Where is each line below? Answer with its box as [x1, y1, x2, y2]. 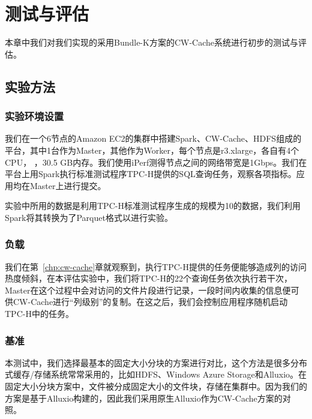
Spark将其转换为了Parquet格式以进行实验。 [5, 211, 173, 223]
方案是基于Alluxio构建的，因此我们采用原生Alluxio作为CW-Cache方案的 [5, 391, 283, 404]
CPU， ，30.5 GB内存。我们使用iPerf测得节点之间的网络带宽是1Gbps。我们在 [5, 155, 307, 168]
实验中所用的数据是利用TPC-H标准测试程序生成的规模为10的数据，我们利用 [5, 199, 301, 212]
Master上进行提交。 [29, 179, 106, 191]
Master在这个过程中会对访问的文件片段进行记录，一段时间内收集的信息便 [5, 283, 291, 296]
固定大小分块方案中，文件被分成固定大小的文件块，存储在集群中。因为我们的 [5, 380, 307, 393]
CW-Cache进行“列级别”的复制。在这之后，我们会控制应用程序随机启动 [13, 295, 288, 308]
